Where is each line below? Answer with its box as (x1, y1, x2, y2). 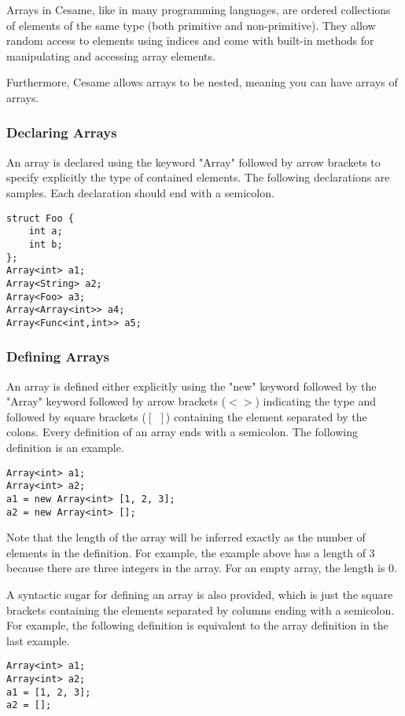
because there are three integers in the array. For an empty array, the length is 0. (6, 560, 397, 576)
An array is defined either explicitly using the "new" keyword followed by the (6, 377, 377, 394)
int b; (28, 238, 63, 250)
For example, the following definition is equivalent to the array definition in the (6, 617, 388, 633)
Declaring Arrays (6, 123, 117, 142)
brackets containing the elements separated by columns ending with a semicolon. (6, 601, 395, 618)
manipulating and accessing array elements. (6, 47, 215, 64)
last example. (6, 632, 70, 648)
